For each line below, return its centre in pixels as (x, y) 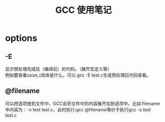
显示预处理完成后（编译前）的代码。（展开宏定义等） (58, 69)
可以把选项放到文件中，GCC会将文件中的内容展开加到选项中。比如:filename (82, 103)
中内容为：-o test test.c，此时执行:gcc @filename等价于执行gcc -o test (78, 110)
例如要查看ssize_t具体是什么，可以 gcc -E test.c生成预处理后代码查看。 (78, 75)
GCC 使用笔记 (83, 10)
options (21, 38)
